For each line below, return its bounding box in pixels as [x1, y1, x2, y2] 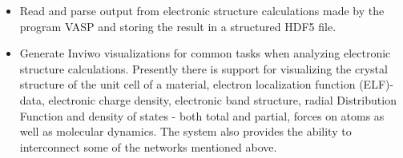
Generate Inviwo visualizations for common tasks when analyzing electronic [19, 45, 391, 61]
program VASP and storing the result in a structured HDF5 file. [19, 18, 337, 34]
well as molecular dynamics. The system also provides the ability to [19, 123, 352, 140]
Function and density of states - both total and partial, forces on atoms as [19, 107, 385, 124]
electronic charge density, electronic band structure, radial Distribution [48, 91, 397, 108]
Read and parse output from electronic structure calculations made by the [19, 2, 385, 18]
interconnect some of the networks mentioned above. [19, 138, 277, 155]
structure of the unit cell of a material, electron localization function [19, 76, 356, 93]
